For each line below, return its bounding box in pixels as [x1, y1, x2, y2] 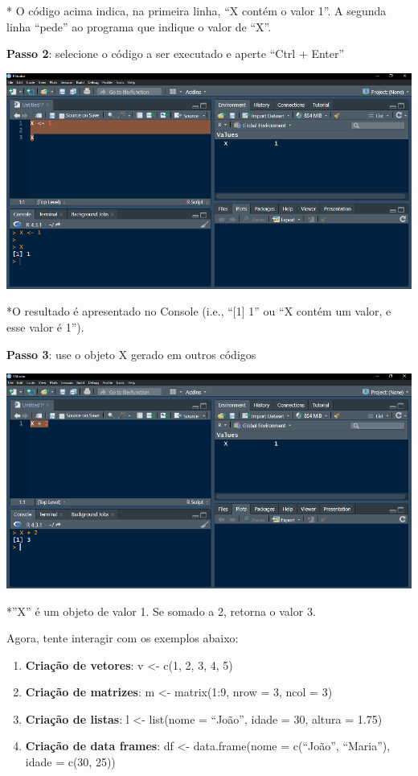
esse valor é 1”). [6, 318, 84, 335]
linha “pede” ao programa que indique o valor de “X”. [6, 18, 272, 35]
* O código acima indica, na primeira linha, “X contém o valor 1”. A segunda [6, 2, 387, 19]
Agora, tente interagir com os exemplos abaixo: [6, 629, 239, 646]
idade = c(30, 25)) [25, 753, 116, 770]
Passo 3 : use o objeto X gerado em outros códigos [6, 345, 256, 362]
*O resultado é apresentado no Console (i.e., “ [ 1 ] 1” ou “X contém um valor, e [6, 303, 391, 320]
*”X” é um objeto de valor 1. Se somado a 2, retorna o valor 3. [6, 602, 316, 619]
